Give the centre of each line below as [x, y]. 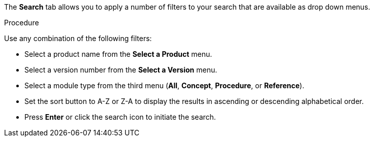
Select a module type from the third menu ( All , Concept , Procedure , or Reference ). [164, 85]
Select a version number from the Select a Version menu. [121, 70]
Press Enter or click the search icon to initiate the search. [120, 117]
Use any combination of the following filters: [78, 38]
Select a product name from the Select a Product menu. [118, 54]
